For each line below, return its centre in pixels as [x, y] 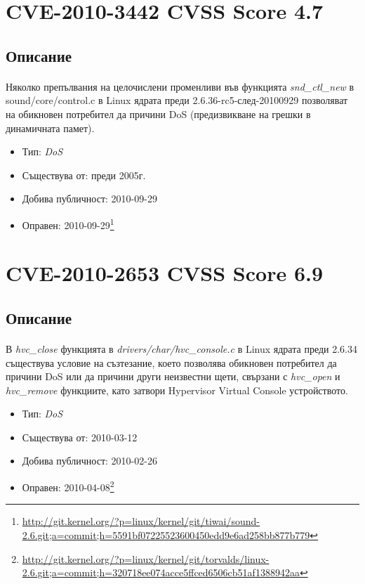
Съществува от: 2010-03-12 [80, 437]
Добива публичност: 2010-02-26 [89, 461]
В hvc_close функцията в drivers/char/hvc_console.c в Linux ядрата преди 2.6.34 [181, 348]
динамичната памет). [50, 128]
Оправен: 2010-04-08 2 [68, 486]
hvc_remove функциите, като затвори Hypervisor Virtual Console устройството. [177, 390]
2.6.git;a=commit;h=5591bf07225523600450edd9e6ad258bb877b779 [166, 534]
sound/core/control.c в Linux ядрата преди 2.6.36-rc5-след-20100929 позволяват [177, 100]
